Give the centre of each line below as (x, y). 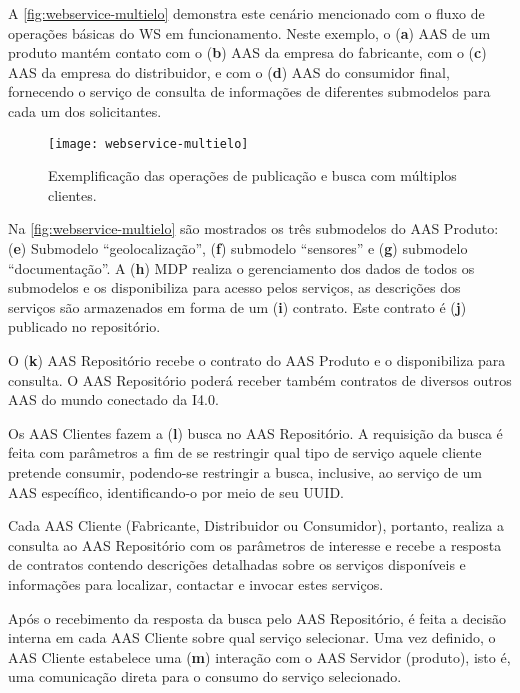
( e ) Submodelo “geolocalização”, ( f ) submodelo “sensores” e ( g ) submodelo (238, 248)
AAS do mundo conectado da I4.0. (113, 399)
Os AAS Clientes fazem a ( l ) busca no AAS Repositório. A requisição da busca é (255, 432)
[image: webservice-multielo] (148, 143)
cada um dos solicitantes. (85, 110)
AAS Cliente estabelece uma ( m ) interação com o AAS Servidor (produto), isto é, (259, 656)
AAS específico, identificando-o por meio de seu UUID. (176, 491)
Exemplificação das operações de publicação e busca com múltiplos (252, 175)
